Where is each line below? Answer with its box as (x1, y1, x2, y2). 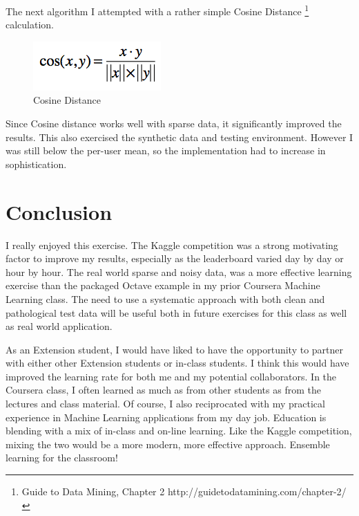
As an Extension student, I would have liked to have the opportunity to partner (6, 342, 344, 356)
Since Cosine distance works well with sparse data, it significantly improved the (6, 116, 342, 131)
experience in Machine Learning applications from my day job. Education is (6, 409, 327, 424)
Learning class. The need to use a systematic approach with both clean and (6, 291, 325, 306)
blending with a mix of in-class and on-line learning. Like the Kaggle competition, (6, 423, 352, 438)
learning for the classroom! (6, 450, 118, 465)
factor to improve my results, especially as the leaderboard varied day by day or (6, 251, 344, 266)
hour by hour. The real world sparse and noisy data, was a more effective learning (6, 264, 352, 279)
